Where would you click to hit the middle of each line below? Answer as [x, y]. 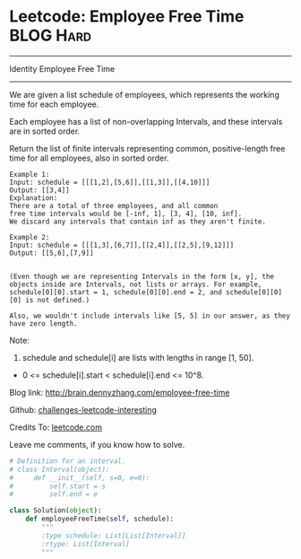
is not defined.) [58, 300]
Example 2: [30, 237]
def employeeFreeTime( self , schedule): [100, 519]
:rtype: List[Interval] [86, 544]
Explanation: [34, 198]
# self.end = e [54, 494]
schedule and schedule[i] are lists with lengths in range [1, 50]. [138, 357]
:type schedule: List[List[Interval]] [114, 536]
